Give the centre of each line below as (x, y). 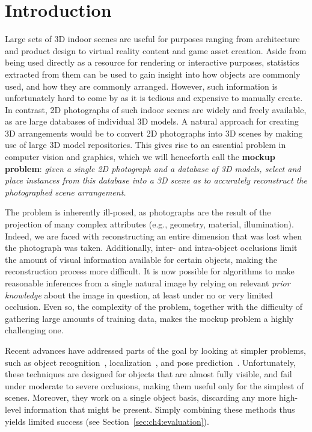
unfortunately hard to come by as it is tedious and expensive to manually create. (154, 98)
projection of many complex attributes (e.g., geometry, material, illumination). (149, 224)
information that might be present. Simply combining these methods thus (159, 409)
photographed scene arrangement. (66, 192)
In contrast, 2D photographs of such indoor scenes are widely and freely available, (156, 109)
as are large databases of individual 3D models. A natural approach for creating (152, 121)
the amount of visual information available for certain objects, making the (141, 259)
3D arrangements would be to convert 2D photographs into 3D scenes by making (154, 133)
